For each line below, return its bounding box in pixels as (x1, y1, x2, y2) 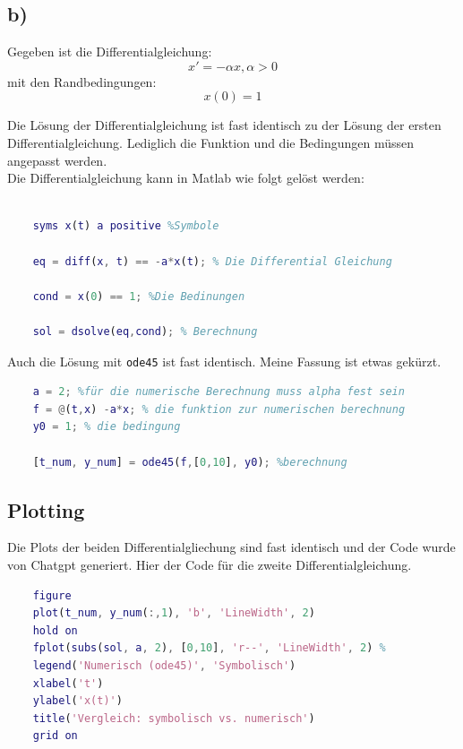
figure (32, 589, 72, 602)
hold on (32, 624, 78, 637)
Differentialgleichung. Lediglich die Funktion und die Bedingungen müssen (7, 133, 415, 151)
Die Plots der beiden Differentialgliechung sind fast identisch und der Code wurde (7, 538, 456, 556)
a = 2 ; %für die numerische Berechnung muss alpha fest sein (32, 385, 405, 399)
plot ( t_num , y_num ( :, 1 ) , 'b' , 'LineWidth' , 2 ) (32, 607, 315, 620)
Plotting (7, 495, 85, 523)
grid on (32, 729, 78, 743)
